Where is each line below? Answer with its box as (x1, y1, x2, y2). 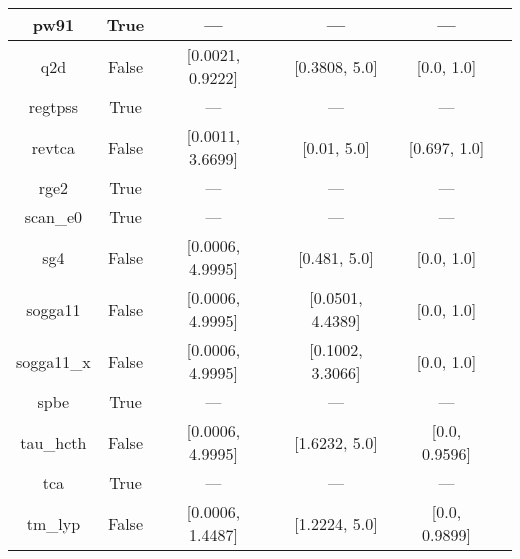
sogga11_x (16, 349, 91, 373)
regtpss (28, 95, 78, 118)
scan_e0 (24, 205, 83, 228)
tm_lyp (26, 511, 81, 535)
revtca (31, 135, 75, 159)
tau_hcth (20, 430, 87, 454)
